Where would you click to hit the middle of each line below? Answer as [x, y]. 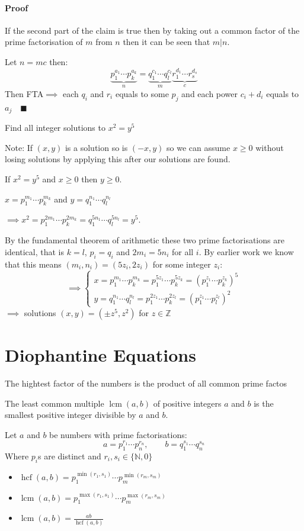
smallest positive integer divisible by [71, 415]
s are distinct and [69, 456]
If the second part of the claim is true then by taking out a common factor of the [152, 30]
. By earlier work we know [246, 251]
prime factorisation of [44, 42]
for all [183, 251]
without [270, 147]
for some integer [182, 264]
